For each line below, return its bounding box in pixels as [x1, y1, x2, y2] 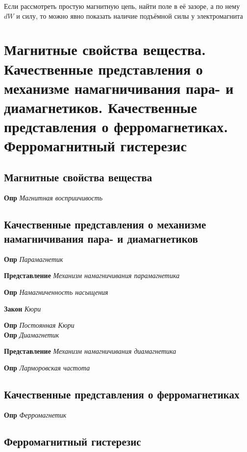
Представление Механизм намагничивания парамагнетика [4, 270, 180, 281]
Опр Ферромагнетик [4, 409, 67, 420]
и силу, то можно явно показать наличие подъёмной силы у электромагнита [16, 10, 243, 21]
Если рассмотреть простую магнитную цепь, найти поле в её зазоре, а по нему [4, 1, 240, 11]
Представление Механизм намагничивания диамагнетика [4, 346, 176, 356]
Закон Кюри [4, 303, 41, 313]
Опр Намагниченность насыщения [4, 287, 108, 297]
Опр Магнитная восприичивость [4, 192, 103, 202]
